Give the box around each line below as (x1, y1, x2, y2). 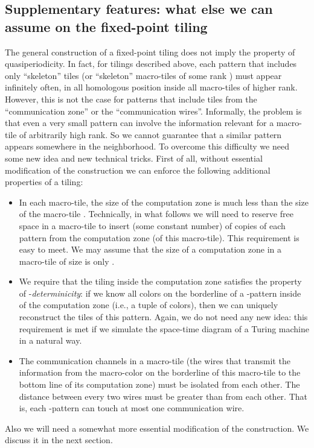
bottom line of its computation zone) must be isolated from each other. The (19, 378, 300, 391)
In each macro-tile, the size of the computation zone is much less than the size (19, 195, 309, 208)
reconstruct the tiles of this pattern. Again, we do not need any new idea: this (19, 311, 308, 323)
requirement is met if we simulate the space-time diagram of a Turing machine (19, 322, 310, 335)
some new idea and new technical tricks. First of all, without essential (5, 151, 263, 164)
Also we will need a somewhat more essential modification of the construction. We (5, 421, 309, 434)
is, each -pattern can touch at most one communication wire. (19, 402, 245, 414)
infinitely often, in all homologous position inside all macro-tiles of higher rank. (5, 81, 298, 93)
